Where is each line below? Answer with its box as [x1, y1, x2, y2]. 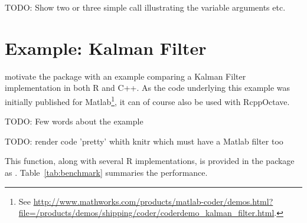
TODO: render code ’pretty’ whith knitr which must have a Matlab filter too [5, 135, 283, 147]
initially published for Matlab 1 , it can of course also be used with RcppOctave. [5, 93, 290, 107]
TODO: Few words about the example [5, 115, 143, 127]
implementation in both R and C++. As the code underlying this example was [5, 81, 290, 94]
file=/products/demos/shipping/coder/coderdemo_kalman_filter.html [18, 206, 275, 219]
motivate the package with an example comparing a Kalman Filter [5, 70, 246, 82]
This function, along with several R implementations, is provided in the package [5, 155, 295, 167]
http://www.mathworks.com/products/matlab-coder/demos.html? [33, 195, 273, 207]
